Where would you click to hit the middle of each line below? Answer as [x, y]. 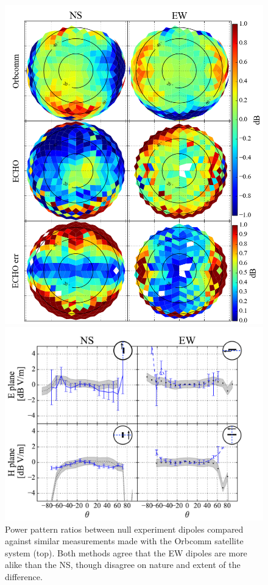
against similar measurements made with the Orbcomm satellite [124, 541]
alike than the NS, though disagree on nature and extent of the [123, 565]
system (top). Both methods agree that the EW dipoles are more [126, 552]
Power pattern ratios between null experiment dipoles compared [124, 529]
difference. [24, 576]
